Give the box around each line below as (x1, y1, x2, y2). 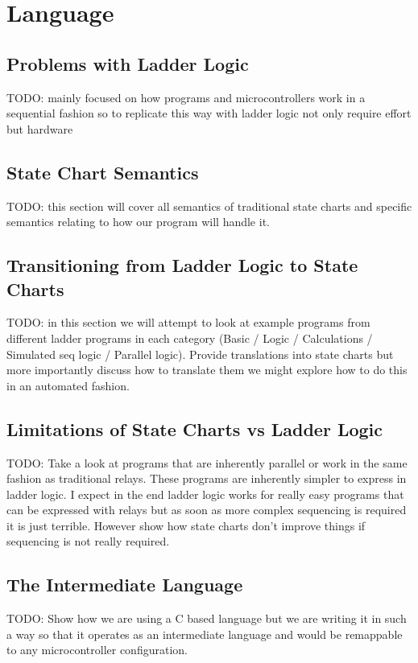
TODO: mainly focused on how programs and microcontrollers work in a (6, 89, 366, 105)
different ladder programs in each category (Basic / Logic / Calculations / (6, 329, 373, 346)
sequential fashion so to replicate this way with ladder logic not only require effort (6, 105, 412, 121)
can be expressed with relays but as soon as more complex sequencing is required (6, 501, 407, 518)
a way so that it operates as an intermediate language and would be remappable (6, 625, 403, 642)
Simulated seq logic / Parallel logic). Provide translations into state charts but (6, 345, 394, 362)
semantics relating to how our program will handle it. (6, 213, 270, 230)
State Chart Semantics (6, 159, 199, 184)
